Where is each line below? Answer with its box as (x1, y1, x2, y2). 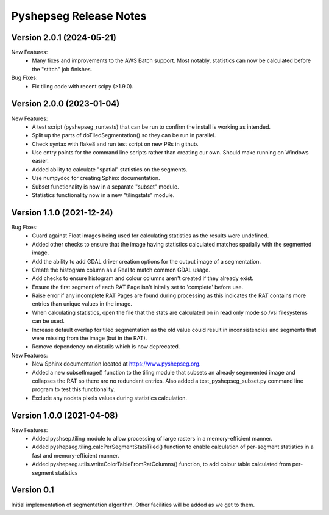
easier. (32, 157, 49, 165)
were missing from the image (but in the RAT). (32, 334, 147, 342)
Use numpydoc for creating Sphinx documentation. (32, 175, 161, 182)
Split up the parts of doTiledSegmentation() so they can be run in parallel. (32, 132, 216, 139)
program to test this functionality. (32, 386, 115, 393)
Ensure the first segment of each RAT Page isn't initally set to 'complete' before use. (32, 283, 244, 290)
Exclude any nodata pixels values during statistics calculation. (32, 394, 187, 402)
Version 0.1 (11, 485, 54, 495)
